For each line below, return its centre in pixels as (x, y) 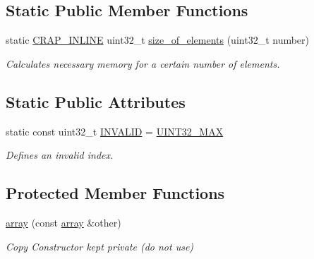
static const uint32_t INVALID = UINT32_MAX (115, 131)
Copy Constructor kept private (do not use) (100, 246)
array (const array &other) (64, 222)
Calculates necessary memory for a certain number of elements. (143, 63)
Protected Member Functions (115, 193)
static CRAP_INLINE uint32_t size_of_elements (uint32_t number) (158, 40)
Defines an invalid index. (60, 155)
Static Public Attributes (96, 101)
